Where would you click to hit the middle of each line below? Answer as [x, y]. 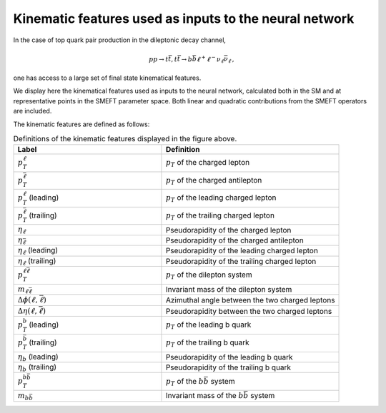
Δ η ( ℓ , [27, 311]
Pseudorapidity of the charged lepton [228, 230]
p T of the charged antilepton [214, 180]
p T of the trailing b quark [207, 343]
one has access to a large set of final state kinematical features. [107, 78]
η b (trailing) [37, 368]
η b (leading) [38, 357]
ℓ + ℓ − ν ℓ [211, 59]
